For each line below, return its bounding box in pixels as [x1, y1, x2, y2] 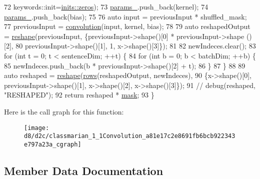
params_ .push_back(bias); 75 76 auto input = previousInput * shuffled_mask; [4, 11, 247, 21]
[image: [24, 124, 49, 131]
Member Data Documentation [4, 162, 163, 178]
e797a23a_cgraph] [24, 140, 81, 148]
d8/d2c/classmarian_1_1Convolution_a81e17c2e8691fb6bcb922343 [24, 132, 235, 140]
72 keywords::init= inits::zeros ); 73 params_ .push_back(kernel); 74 [4, 1, 208, 11]
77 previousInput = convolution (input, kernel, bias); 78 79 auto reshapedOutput [4, 21, 250, 31]
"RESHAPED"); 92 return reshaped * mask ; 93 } [4, 89, 154, 100]
